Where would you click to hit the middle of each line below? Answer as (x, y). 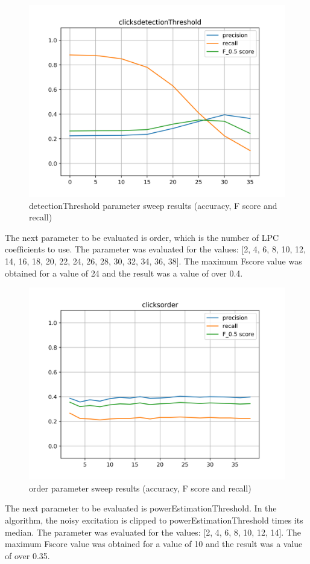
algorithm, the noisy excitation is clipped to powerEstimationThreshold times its (154, 520)
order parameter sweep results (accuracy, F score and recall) (140, 488)
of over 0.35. (27, 555)
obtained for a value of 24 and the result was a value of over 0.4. (124, 273)
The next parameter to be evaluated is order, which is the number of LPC (142, 237)
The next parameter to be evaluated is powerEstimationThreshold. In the (141, 508)
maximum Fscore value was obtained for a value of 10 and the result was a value (154, 544)
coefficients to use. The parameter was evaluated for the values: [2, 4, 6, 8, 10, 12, (155, 249)
